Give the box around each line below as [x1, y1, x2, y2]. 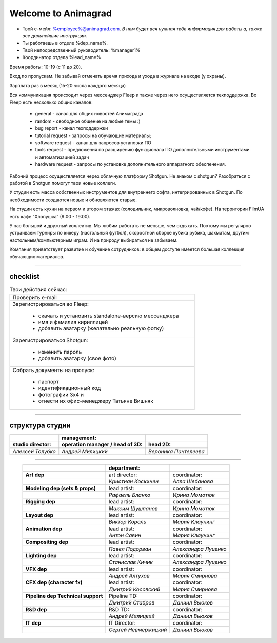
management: [62, 434, 97, 441]
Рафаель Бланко [108, 492, 151, 499]
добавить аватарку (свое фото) [38, 355, 116, 362]
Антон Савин [108, 532, 141, 539]
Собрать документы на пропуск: [12, 366, 95, 374]
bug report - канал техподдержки [35, 125, 108, 131]
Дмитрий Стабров [108, 599, 155, 607]
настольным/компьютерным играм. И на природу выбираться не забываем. [9, 237, 178, 243]
